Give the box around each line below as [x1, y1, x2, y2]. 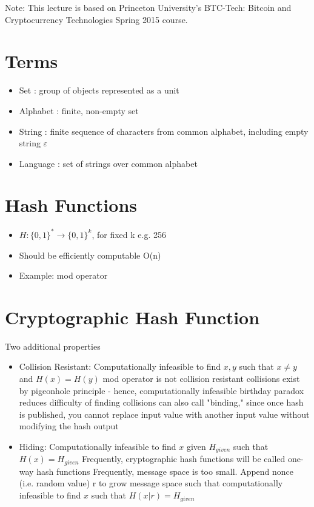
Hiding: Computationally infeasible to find [19, 440, 176, 452]
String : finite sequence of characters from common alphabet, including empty [19, 124, 309, 137]
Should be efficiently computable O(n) [19, 248, 161, 261]
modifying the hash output [19, 420, 119, 432]
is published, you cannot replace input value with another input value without [19, 407, 310, 420]
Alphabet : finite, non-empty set [19, 104, 139, 117]
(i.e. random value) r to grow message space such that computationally [19, 477, 283, 489]
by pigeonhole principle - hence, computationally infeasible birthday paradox [19, 384, 304, 396]
